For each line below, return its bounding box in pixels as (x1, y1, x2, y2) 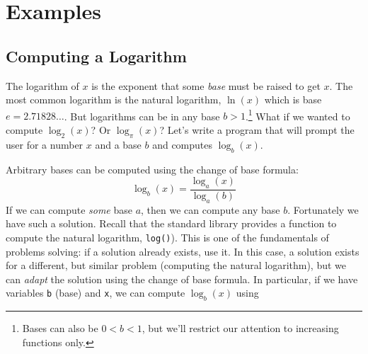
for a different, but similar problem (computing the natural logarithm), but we (6, 258, 347, 273)
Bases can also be (22, 321, 98, 336)
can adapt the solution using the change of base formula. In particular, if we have (6, 271, 358, 286)
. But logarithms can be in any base (64, 108, 220, 123)
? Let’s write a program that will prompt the (159, 122, 355, 137)
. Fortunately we (287, 202, 359, 217)
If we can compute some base (6, 202, 132, 217)
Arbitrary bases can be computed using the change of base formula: (6, 161, 299, 176)
